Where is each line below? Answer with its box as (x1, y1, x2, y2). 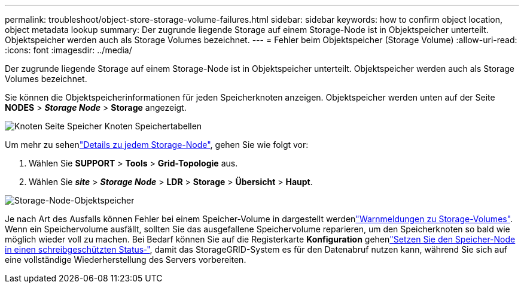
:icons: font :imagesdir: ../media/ (5, 45, 132, 55)
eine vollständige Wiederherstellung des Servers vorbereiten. (5, 254, 246, 265)
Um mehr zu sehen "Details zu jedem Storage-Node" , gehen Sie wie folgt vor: (5, 140, 309, 150)
